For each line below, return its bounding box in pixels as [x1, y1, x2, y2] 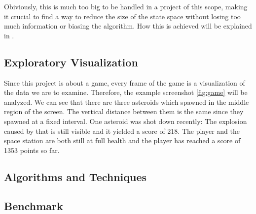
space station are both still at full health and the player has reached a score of [4, 135, 241, 146]
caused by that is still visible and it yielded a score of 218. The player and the [4, 125, 240, 136]
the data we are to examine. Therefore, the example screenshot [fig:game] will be [4, 87, 248, 97]
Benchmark [4, 198, 63, 213]
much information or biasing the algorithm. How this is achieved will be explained [4, 21, 252, 31]
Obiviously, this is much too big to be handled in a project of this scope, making [4, 1, 248, 11]
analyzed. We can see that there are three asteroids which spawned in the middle [4, 96, 249, 107]
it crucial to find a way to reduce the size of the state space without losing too [4, 11, 241, 21]
